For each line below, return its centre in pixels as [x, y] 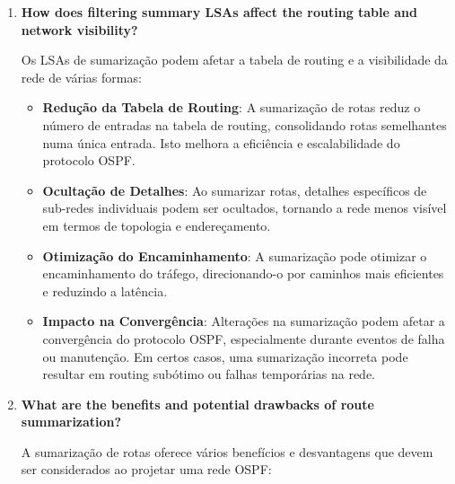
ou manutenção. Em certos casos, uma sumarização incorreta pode [225, 356]
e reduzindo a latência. [105, 290]
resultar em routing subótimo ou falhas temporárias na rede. [209, 374]
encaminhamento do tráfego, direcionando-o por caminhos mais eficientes [243, 273]
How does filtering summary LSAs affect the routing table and [219, 12]
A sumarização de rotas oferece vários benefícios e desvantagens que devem [227, 451]
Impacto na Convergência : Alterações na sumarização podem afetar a [244, 321]
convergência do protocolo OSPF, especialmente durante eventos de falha [244, 338]
